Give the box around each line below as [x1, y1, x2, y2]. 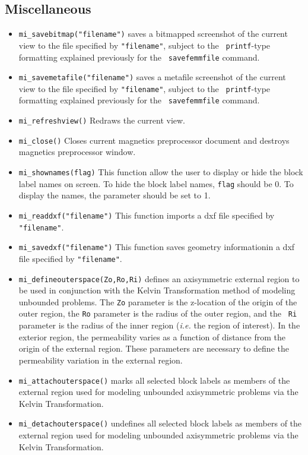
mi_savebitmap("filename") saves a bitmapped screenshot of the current [18, 27, 288, 40]
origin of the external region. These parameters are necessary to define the [18, 342, 289, 355]
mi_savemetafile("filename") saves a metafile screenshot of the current [18, 71, 286, 83]
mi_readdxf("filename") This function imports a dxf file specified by [18, 208, 275, 221]
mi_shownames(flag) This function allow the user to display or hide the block [18, 166, 303, 178]
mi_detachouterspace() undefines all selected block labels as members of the [18, 417, 302, 429]
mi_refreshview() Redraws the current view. [18, 114, 185, 127]
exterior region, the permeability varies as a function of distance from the [18, 330, 286, 343]
